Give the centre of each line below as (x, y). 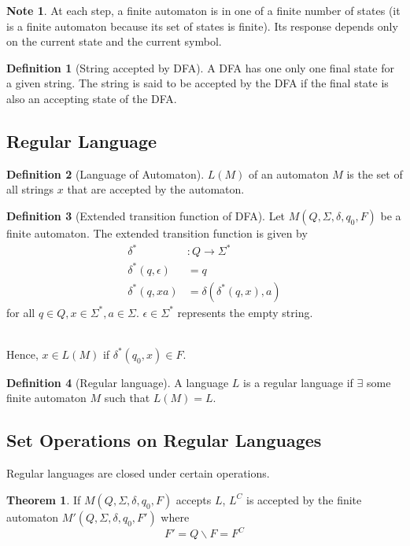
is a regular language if (298, 382)
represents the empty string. (245, 312)
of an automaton (288, 173)
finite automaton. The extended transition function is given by (157, 232)
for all (21, 312)
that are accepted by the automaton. (156, 189)
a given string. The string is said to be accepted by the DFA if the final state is (198, 83)
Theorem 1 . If (44, 499)
